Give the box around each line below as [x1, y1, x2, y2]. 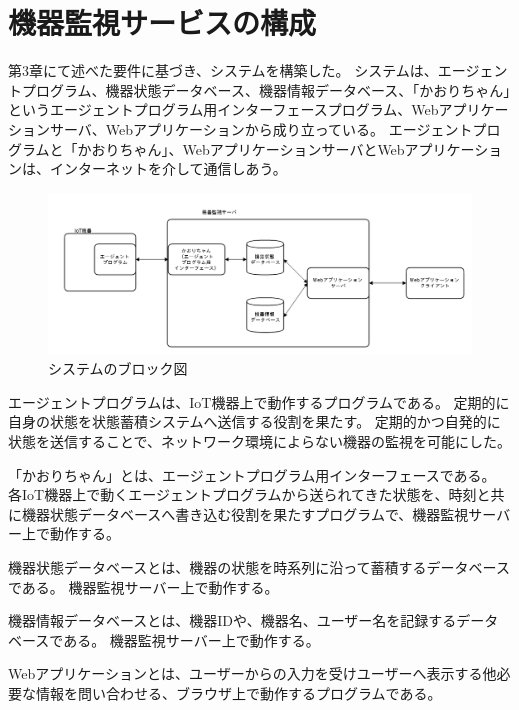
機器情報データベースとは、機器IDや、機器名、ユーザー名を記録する [8, 610, 457, 631]
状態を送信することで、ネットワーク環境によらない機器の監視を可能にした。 [8, 430, 512, 451]
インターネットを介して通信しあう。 [49, 158, 287, 179]
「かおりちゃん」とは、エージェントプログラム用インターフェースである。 [8, 464, 496, 485]
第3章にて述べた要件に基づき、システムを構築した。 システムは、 [8, 60, 438, 81]
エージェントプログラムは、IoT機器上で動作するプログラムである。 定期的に [8, 391, 510, 412]
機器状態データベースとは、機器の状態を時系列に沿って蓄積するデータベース [8, 556, 510, 577]
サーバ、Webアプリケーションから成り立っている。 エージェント [49, 118, 473, 139]
